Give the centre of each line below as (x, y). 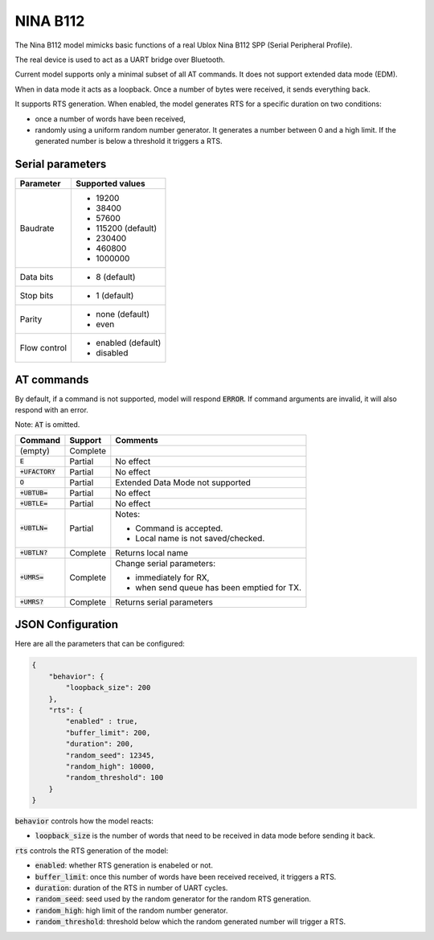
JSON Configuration (67, 624)
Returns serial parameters (164, 601)
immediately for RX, (172, 577)
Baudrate (37, 228)
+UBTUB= (34, 493)
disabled (112, 353)
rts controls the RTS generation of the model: (92, 850)
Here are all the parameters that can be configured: (100, 644)
